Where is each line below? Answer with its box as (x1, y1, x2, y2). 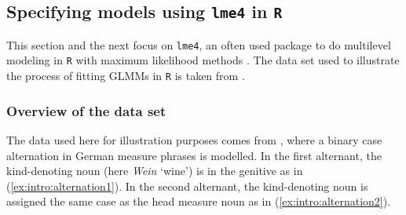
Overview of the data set (6, 100, 166, 120)
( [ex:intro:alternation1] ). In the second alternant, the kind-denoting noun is (6, 177, 368, 194)
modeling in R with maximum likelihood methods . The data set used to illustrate (6, 52, 400, 68)
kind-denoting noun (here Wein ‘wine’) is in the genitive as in (6, 162, 303, 179)
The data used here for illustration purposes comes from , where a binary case (6, 131, 382, 148)
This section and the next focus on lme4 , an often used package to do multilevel (6, 36, 391, 53)
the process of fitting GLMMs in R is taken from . (6, 67, 245, 84)
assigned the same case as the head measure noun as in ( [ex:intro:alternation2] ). (6, 193, 391, 210)
